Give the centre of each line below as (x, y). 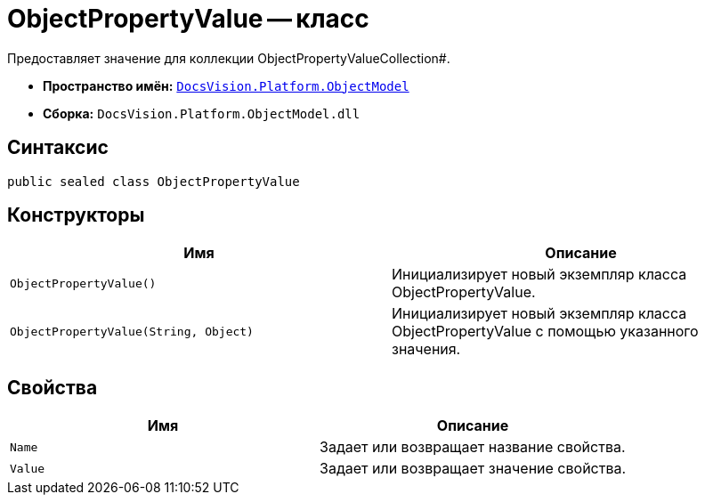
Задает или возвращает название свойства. (473, 447)
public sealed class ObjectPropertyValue (154, 181)
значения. (426, 349)
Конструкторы (76, 215)
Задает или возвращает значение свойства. (473, 469)
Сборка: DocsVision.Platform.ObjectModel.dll (202, 113)
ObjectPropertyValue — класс (188, 19)
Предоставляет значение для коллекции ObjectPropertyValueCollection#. (229, 58)
